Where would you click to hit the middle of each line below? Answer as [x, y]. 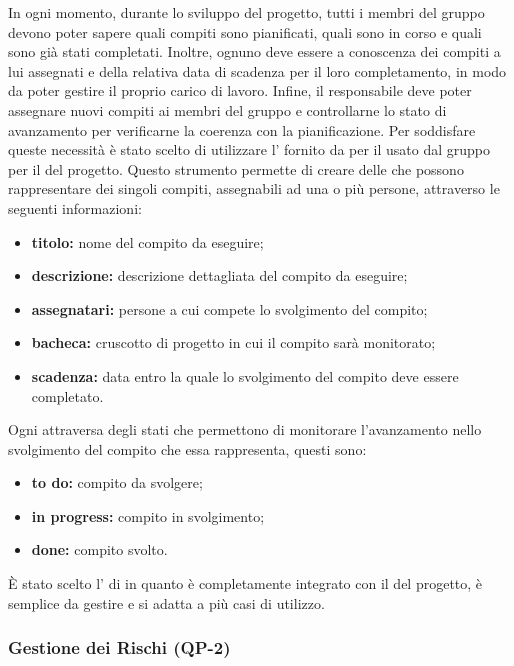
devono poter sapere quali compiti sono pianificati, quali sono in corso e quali [245, 31]
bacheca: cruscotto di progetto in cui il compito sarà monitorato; [233, 342]
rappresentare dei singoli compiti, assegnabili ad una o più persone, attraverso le [254, 188]
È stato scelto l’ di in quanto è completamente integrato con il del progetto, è [245, 583]
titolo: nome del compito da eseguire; [147, 241]
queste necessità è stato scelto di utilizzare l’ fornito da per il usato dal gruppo [249, 149]
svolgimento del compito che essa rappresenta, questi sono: [187, 448]
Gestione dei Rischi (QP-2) [119, 647]
